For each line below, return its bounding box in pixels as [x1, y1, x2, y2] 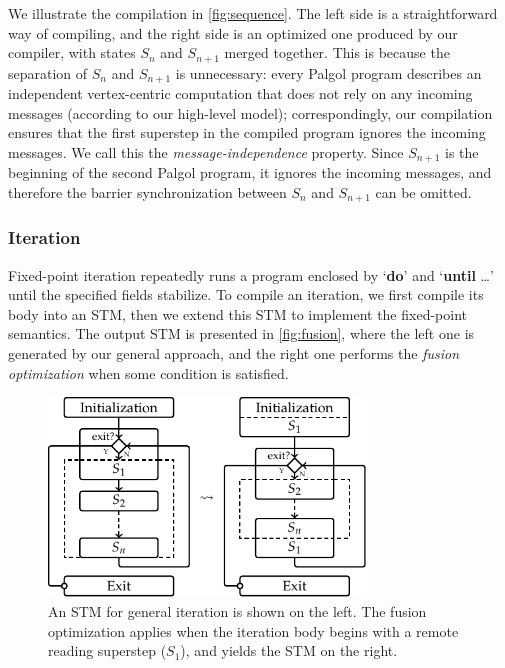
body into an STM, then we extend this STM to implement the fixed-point [8, 303, 467, 324]
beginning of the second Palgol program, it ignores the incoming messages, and [8, 162, 492, 183]
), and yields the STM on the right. [180, 640, 398, 661]
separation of [8, 62, 88, 83]
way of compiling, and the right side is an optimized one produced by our [8, 22, 458, 43]
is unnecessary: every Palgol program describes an [175, 62, 482, 83]
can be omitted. [375, 181, 472, 202]
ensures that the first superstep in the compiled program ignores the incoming [8, 122, 486, 143]
